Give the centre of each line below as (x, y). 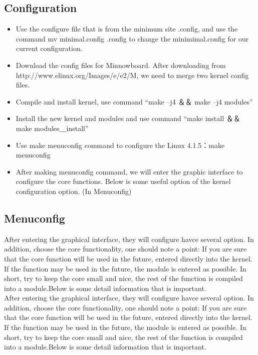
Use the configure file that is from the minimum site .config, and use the (127, 29)
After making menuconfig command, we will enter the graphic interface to (129, 171)
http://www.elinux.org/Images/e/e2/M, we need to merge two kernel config (132, 75)
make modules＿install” (52, 128)
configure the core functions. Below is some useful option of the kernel (123, 181)
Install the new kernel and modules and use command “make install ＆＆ (128, 118)
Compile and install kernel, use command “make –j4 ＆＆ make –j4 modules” (134, 101)
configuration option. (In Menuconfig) (74, 191)
